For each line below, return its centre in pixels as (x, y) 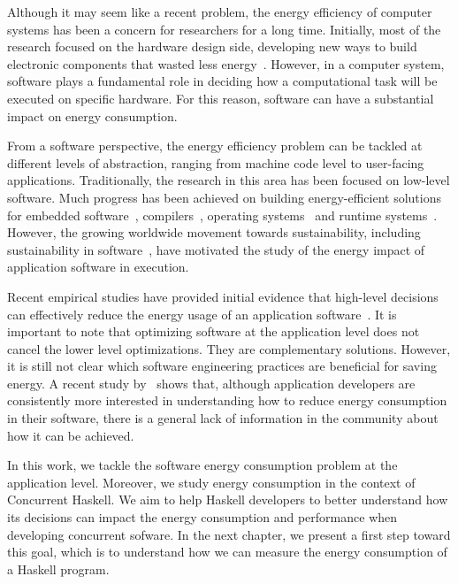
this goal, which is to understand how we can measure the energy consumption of (227, 552)
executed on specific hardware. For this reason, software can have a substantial (221, 98)
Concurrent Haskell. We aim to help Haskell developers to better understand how (228, 499)
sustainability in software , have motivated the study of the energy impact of (216, 249)
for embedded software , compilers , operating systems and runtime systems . (222, 215)
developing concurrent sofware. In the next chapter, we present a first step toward (229, 534)
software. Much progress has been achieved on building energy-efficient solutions (224, 197)
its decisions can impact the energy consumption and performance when (202, 517)
